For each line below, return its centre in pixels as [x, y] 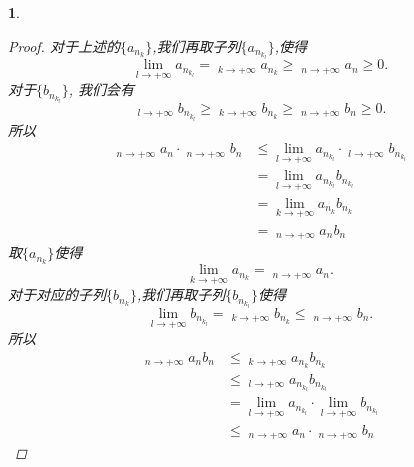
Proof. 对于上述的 [64, 45]
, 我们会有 [101, 89]
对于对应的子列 [57, 294]
